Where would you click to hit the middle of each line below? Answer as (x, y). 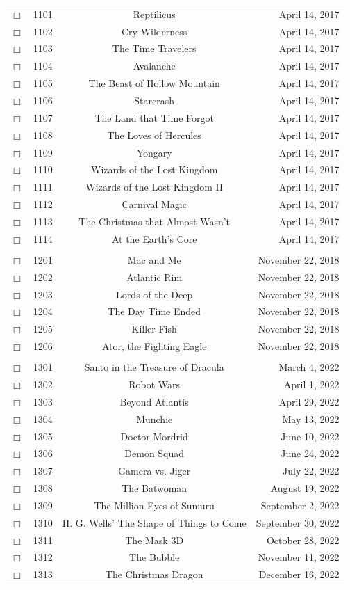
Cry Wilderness (155, 31)
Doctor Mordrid (154, 436)
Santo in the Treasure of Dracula (154, 367)
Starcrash (155, 100)
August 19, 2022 (305, 488)
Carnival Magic (154, 204)
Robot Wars (155, 384)
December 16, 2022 (299, 574)
